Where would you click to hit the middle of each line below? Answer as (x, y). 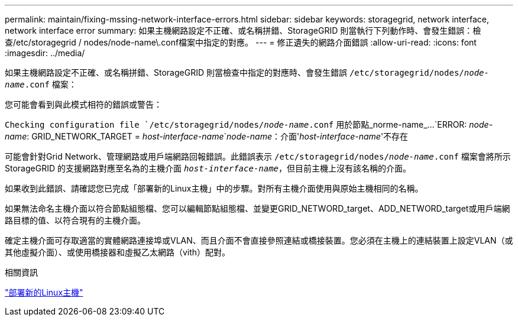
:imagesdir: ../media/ (45, 53)
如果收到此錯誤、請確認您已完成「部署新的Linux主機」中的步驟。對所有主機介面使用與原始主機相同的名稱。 (214, 188)
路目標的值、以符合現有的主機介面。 (75, 220)
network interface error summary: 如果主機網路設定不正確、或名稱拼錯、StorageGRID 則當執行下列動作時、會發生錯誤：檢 (243, 30)
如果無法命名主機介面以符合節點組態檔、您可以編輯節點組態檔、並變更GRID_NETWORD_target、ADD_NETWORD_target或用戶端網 (258, 208)
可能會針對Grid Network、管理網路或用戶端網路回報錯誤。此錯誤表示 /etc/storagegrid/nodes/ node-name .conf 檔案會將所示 (258, 156)
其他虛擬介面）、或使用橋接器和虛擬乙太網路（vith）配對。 (118, 252)
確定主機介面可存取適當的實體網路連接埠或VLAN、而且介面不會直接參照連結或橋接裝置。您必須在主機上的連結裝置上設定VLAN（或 (259, 240)
